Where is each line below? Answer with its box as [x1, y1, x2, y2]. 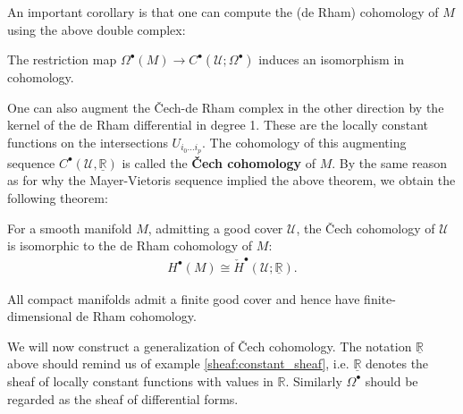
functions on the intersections [7, 132, 168, 151]
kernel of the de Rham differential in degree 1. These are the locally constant [7, 115, 429, 134]
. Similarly [285, 371, 342, 390]
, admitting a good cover [147, 218, 283, 237]
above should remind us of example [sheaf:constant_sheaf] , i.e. [7, 354, 349, 373]
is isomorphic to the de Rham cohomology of [7, 236, 253, 255]
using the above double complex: [7, 20, 186, 38]
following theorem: [7, 189, 108, 207]
